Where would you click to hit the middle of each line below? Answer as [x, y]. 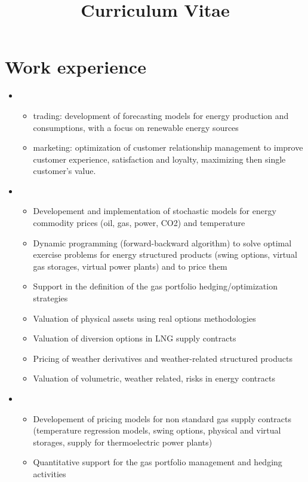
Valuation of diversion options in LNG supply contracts [135, 338]
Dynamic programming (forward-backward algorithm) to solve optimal [162, 242]
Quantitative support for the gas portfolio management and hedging [158, 462]
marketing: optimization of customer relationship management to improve [168, 147]
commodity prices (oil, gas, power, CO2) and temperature [139, 223]
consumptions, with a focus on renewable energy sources [136, 127]
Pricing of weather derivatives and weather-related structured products [163, 358]
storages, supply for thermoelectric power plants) [123, 442]
